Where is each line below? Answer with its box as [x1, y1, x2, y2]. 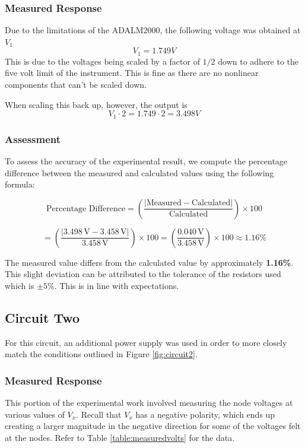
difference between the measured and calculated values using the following [5, 166, 274, 179]
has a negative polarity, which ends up [135, 408, 275, 420]
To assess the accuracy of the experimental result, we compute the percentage [5, 154, 288, 167]
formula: [5, 178, 35, 190]
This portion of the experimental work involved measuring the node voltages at [5, 396, 293, 409]
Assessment [5, 131, 61, 146]
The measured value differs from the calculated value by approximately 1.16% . [5, 256, 294, 268]
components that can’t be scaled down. [5, 78, 147, 91]
